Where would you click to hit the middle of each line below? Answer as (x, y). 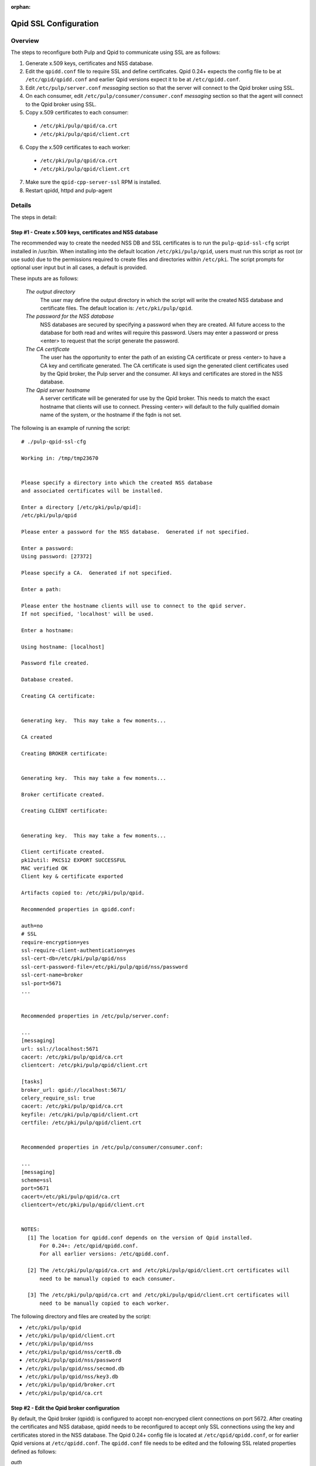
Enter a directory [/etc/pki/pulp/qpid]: (81, 507)
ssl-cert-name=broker (52, 975)
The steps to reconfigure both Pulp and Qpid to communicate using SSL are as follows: (116, 52)
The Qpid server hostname (58, 390)
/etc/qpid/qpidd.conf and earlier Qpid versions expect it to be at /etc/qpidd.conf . (133, 80)
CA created (37, 737)
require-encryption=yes (55, 942)
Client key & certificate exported (72, 876)
